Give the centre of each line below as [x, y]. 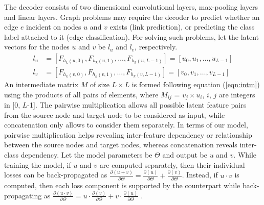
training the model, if [38, 164]
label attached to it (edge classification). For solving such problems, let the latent [132, 36]
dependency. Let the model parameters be [86, 155]
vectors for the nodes [37, 47]
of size [100, 84]
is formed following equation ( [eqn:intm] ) [196, 84]
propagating [23, 195]
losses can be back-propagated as [56, 175]
